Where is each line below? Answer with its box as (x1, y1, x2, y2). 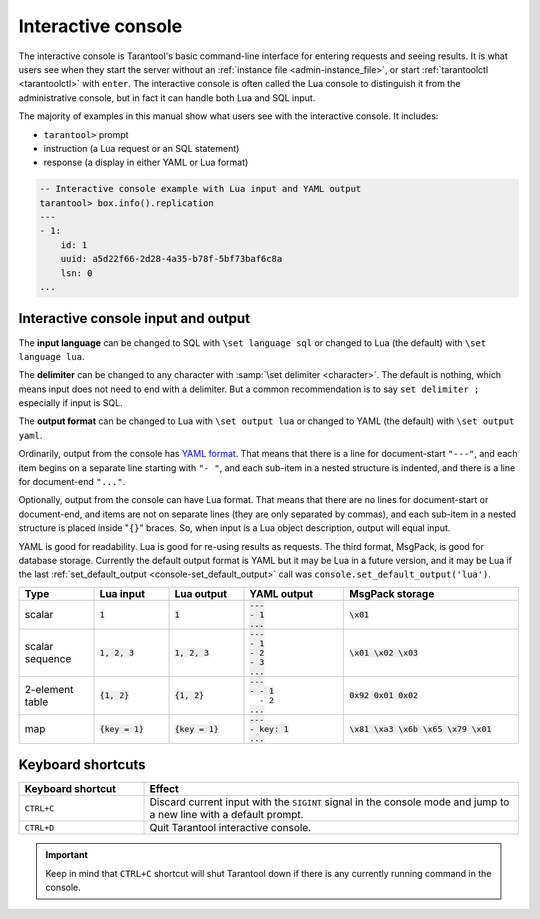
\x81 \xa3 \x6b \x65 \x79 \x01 (349, 723, 492, 734)
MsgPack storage (349, 586, 435, 600)
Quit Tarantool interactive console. (149, 821, 312, 835)
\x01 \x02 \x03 (349, 647, 419, 658)
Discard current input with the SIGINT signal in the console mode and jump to (149, 795, 510, 809)
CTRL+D (24, 822, 55, 833)
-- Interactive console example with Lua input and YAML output (39, 183, 362, 195)
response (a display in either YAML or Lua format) (43, 156, 249, 169)
